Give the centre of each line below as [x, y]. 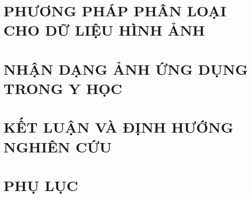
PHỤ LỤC [41, 185]
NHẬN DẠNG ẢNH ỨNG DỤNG [126, 69]
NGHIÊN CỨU [58, 146]
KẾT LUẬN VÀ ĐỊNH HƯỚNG [119, 127]
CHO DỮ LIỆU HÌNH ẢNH [104, 30]
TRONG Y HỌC [63, 88]
